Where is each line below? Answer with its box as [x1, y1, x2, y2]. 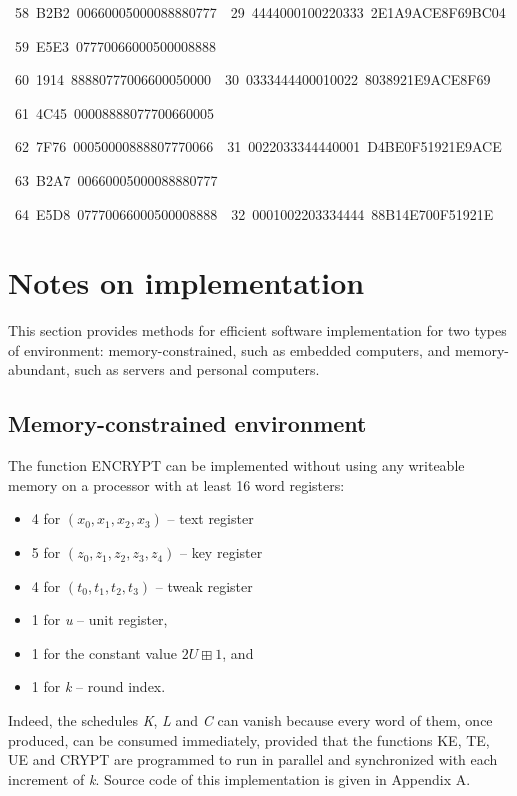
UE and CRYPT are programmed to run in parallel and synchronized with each [8, 749, 498, 770]
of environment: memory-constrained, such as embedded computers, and [8, 339, 451, 360]
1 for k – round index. [31, 676, 166, 697]
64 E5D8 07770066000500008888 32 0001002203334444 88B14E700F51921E [14, 203, 494, 224]
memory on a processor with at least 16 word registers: [8, 474, 345, 495]
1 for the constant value [31, 642, 177, 663]
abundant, [8, 359, 70, 380]
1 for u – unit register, [31, 609, 168, 630]
